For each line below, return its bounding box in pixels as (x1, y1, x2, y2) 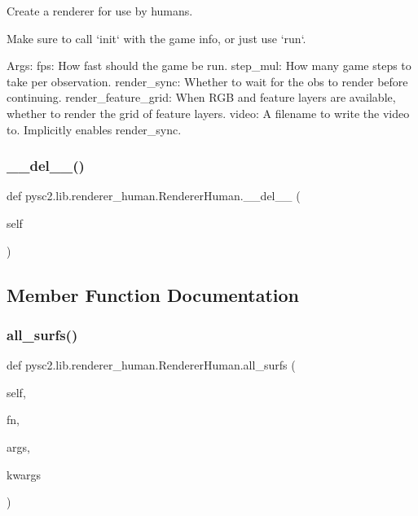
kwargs (7, 466, 42, 483)
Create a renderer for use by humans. (7, 2, 193, 19)
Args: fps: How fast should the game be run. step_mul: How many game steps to (7, 57, 411, 74)
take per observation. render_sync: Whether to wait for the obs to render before (7, 72, 408, 90)
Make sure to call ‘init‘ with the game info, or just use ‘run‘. (7, 29, 306, 46)
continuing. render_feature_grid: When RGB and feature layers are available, (7, 89, 396, 106)
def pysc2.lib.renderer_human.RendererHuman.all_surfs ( (7, 356, 296, 374)
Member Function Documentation (7, 282, 300, 307)
